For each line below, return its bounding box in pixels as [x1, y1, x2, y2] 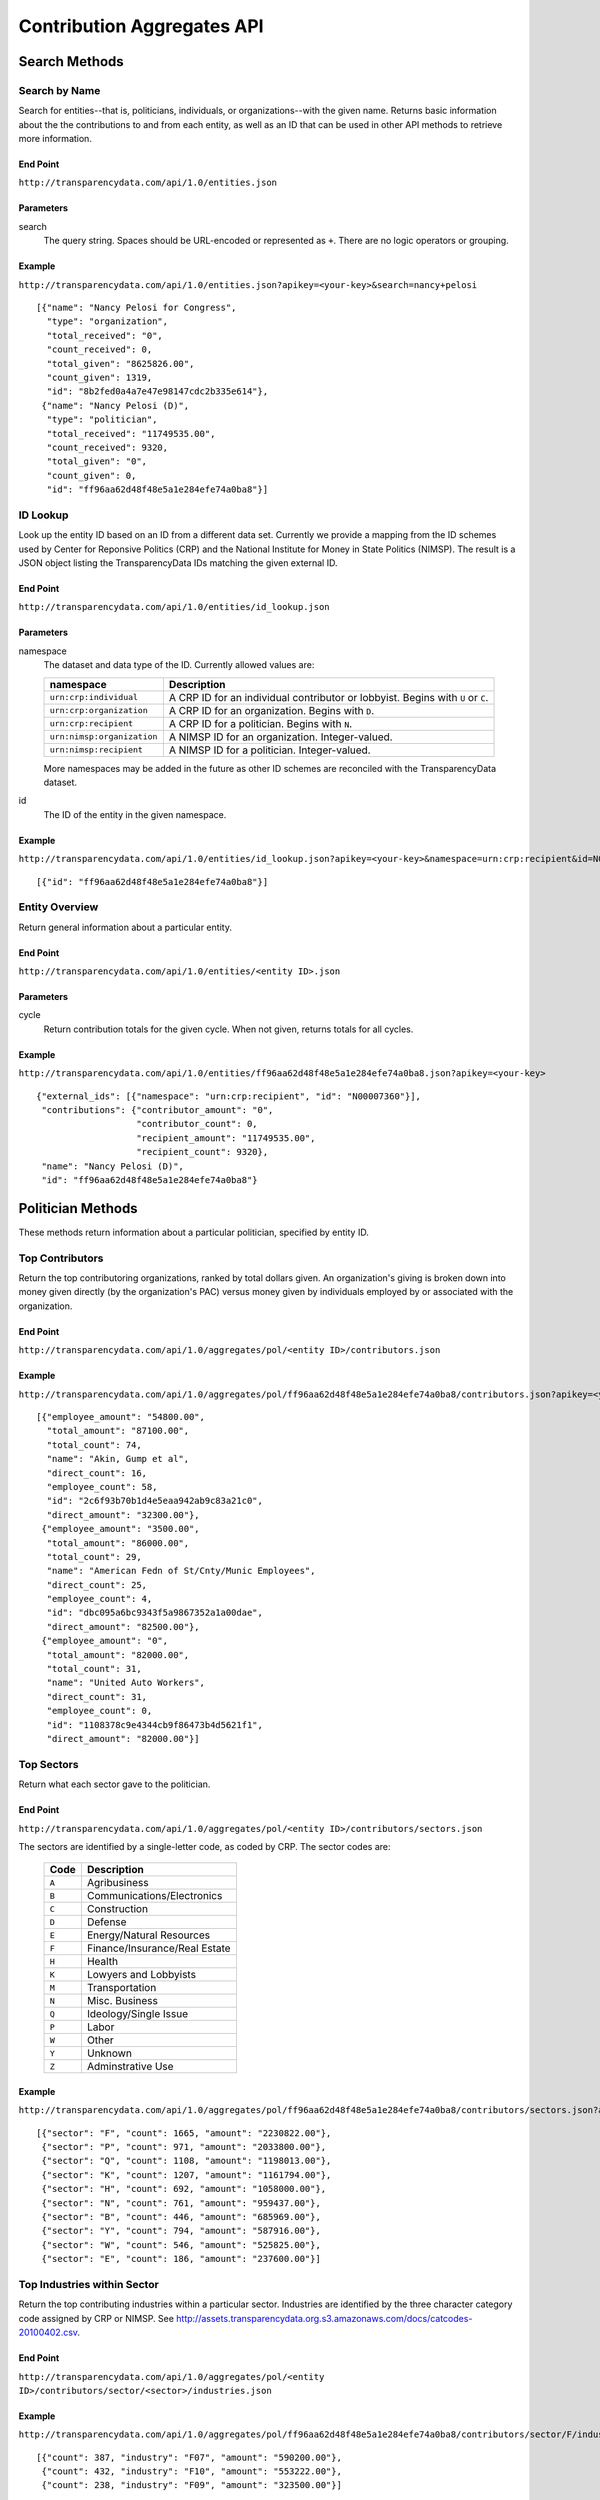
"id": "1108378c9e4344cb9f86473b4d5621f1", [46, 1719, 264, 1730]
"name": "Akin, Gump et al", [46, 1453, 190, 1465]
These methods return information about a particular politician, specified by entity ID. [18, 1226, 369, 1238]
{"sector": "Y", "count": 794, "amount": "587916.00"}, [41, 2225, 322, 2237]
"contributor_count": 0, [136, 1118, 259, 1130]
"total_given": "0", [46, 456, 148, 467]
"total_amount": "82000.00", [46, 1649, 190, 1660]
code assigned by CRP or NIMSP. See [18, 2312, 175, 2324]
